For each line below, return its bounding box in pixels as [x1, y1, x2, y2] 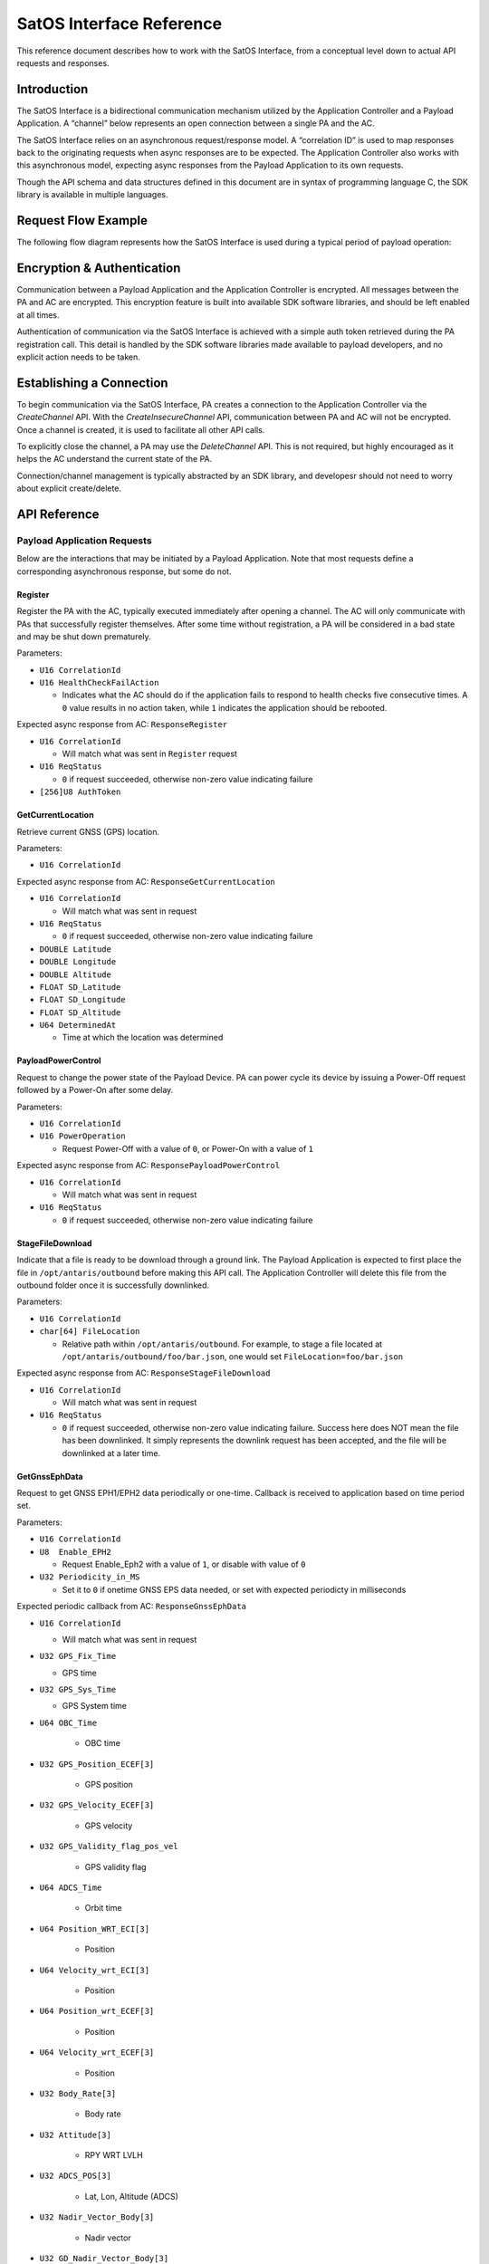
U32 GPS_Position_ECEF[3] [39, 1759, 155, 1770]
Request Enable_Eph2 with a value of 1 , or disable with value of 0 [62, 1559, 306, 1569]
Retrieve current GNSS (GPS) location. [16, 826, 160, 837]
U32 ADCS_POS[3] [39, 2171, 112, 2182]
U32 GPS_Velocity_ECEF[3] [39, 1800, 155, 1810]
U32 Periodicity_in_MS [39, 1572, 140, 1582]
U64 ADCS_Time [39, 1883, 102, 1893]
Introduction [16, 82, 89, 97]
